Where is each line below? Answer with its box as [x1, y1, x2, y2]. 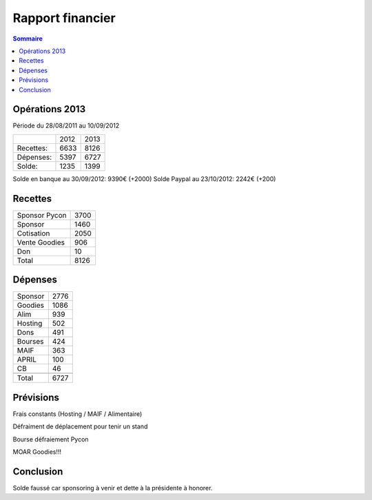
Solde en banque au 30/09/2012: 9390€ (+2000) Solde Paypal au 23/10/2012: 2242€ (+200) [12, 174, 276, 183]
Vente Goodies [17, 238, 65, 247]
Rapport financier [12, 10, 116, 25]
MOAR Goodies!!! [12, 448, 62, 456]
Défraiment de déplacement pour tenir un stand [12, 422, 148, 430]
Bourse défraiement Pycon [12, 435, 89, 444]
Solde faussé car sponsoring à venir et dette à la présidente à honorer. [12, 483, 213, 492]
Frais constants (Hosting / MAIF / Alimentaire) [12, 410, 143, 418]
